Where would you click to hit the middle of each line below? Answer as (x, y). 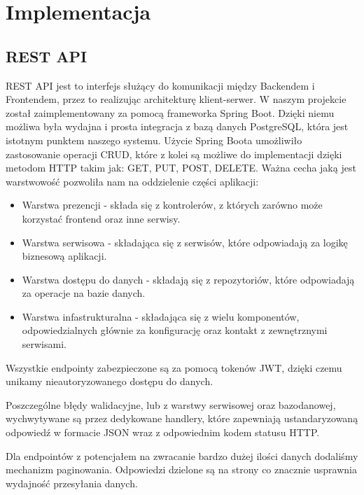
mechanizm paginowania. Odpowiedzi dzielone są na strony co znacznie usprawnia (181, 469)
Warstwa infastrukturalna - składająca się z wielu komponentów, (161, 316)
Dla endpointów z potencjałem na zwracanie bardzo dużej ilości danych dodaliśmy (182, 455)
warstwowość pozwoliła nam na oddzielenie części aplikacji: (132, 181)
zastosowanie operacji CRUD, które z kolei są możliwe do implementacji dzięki (174, 154)
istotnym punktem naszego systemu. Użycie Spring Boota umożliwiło (154, 140)
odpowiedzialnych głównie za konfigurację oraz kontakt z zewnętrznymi (175, 330)
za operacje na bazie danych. (84, 293)
